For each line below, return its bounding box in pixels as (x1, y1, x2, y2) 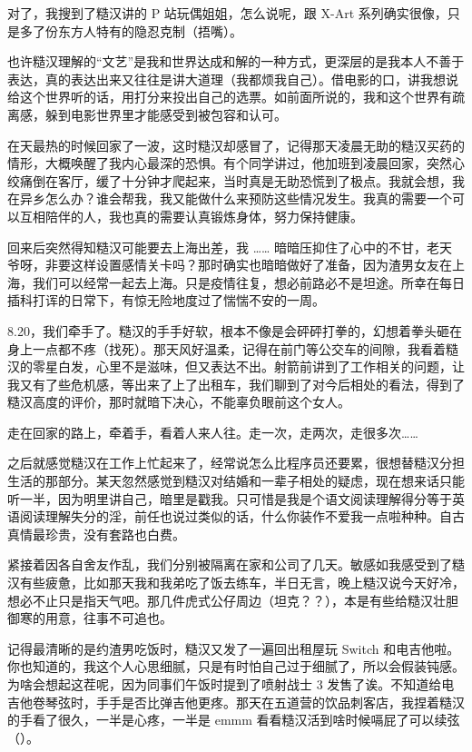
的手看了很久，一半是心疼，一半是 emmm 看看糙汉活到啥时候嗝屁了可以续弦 (7, 710, 460, 729)
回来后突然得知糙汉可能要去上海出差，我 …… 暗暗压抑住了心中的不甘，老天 (7, 237, 453, 256)
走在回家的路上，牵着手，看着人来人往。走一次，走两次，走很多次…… (7, 422, 418, 441)
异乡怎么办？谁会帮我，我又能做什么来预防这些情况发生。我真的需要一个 (19, 189, 452, 208)
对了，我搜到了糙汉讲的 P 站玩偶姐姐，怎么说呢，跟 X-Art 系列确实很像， (7, 4, 447, 22)
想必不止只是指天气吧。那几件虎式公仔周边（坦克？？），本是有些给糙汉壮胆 (7, 590, 458, 609)
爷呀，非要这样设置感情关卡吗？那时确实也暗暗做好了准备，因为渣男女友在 (7, 255, 452, 274)
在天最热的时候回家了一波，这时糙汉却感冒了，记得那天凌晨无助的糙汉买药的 (7, 135, 465, 154)
